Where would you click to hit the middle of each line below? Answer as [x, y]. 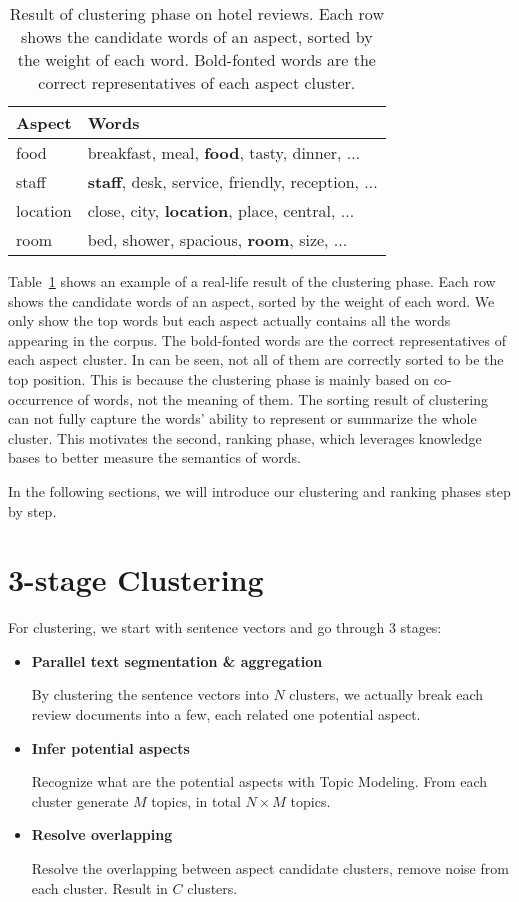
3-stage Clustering [136, 579]
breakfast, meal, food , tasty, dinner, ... [224, 152]
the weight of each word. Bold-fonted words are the [196, 59]
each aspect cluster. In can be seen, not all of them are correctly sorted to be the [256, 359]
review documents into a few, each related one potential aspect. [226, 714]
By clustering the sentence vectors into [150, 694]
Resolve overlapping [102, 834]
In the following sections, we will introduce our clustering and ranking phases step [259, 490]
